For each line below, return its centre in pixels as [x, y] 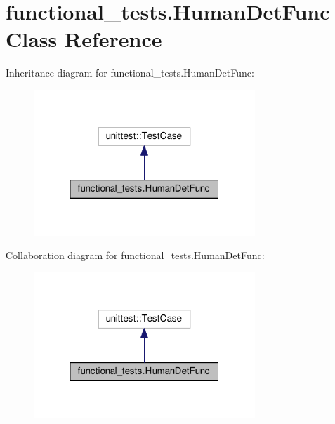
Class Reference [84, 39]
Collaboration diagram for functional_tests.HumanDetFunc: [135, 255]
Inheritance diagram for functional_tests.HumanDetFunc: [130, 73]
